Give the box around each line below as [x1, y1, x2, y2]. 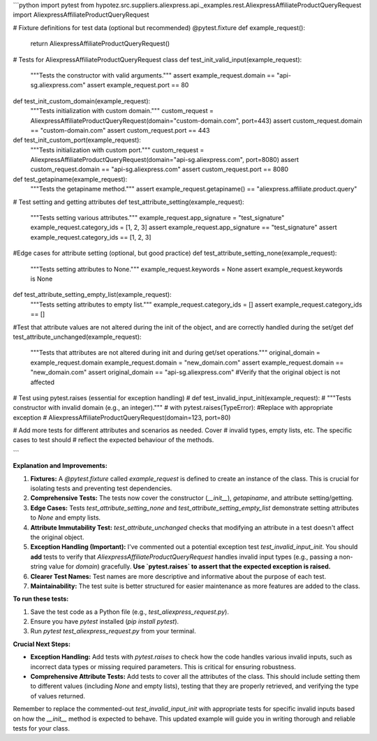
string [30, 562, 47, 571]
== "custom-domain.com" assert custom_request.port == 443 [30, 126, 210, 134]
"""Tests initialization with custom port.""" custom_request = [30, 145, 205, 154]
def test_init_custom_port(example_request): [13, 136, 141, 145]
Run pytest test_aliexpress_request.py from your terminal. [30, 627, 197, 636]
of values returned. [30, 691, 85, 700]
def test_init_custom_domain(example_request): [13, 96, 151, 105]
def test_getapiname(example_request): [13, 175, 128, 183]
